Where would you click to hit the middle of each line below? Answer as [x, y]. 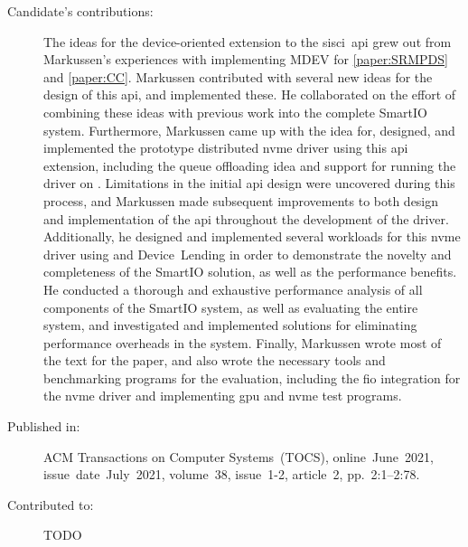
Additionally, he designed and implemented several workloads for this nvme [252, 236]
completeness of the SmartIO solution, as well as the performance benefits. [250, 272]
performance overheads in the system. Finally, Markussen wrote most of [243, 342]
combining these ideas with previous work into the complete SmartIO [235, 112]
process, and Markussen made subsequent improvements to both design [241, 200]
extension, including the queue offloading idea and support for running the [250, 165]
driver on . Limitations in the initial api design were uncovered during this [249, 183]
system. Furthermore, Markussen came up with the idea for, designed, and [249, 130]
